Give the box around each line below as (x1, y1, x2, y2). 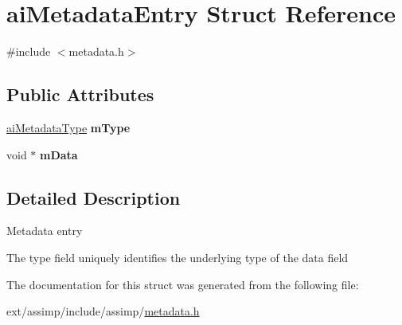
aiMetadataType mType (6, 119, 131, 135)
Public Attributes (6, 82, 154, 107)
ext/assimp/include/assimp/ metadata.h (6, 303, 200, 319)
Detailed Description (6, 185, 181, 209)
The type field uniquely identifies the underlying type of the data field (6, 249, 349, 265)
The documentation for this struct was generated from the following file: (6, 276, 359, 292)
